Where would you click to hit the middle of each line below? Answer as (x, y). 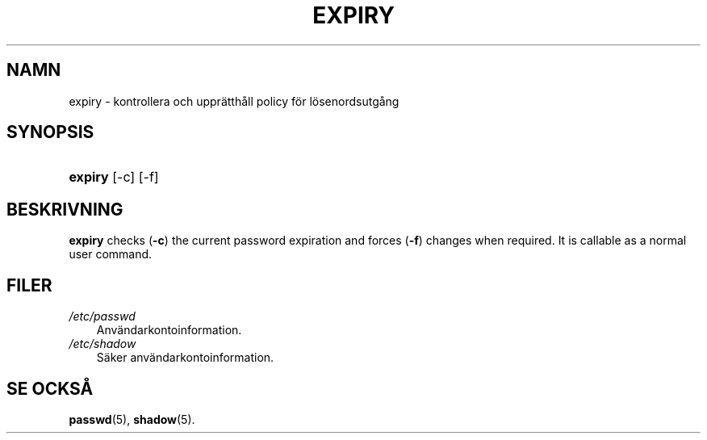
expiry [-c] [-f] (114, 177)
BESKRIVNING (65, 209)
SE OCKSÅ (50, 388)
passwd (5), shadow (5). (132, 419)
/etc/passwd (102, 316)
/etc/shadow (102, 344)
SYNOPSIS (50, 132)
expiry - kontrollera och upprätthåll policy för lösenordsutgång (234, 101)
